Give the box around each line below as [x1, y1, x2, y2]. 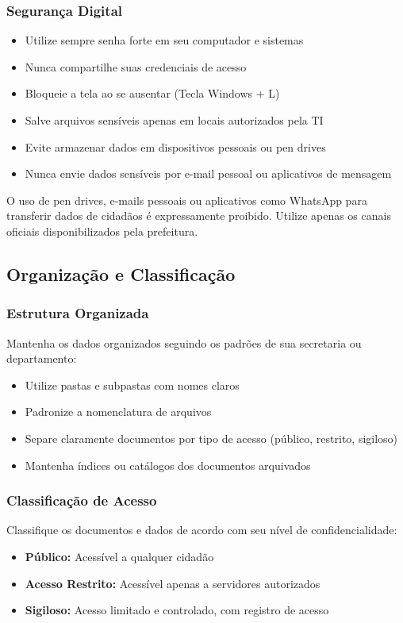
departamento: [6, 350, 77, 367]
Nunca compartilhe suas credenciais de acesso [25, 58, 247, 75]
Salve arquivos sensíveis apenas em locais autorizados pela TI [25, 112, 324, 128]
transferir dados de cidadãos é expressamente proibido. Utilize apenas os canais [6, 207, 391, 224]
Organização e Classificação [6, 261, 236, 286]
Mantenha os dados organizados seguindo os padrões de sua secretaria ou [6, 334, 362, 351]
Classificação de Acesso [6, 490, 157, 510]
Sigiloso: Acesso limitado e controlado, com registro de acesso [25, 602, 329, 618]
